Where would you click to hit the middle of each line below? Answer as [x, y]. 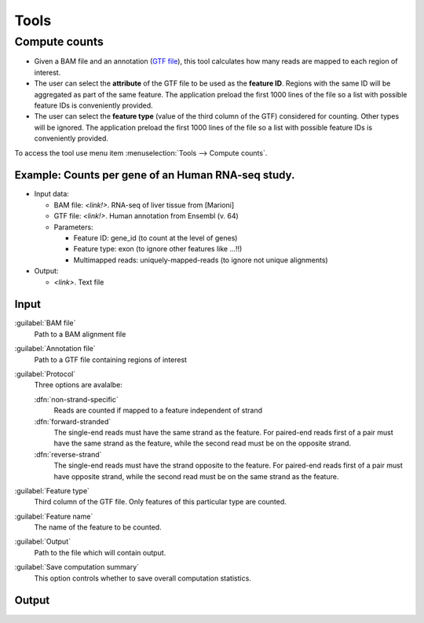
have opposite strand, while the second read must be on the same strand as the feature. [196, 476]
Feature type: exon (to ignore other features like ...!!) [158, 249]
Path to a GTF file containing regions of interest [111, 359]
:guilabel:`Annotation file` [55, 349]
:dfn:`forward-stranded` [73, 421]
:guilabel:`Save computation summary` [77, 567]
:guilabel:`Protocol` [45, 374]
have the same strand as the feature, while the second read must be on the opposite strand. [203, 443]
